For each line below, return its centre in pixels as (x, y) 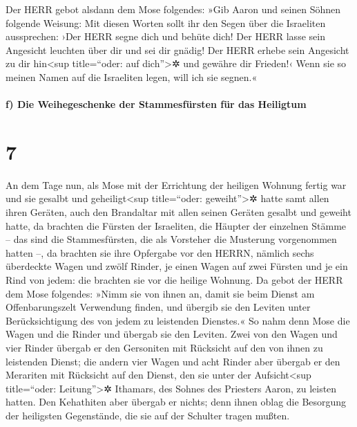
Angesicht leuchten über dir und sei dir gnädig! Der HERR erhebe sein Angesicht (177, 49)
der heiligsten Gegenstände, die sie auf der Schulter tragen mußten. (148, 415)
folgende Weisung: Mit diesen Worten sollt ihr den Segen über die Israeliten (166, 22)
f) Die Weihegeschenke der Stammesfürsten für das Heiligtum (156, 104)
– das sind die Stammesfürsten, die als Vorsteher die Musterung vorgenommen (171, 239)
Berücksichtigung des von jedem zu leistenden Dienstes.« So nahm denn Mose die (178, 320)
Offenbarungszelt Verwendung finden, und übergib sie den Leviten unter (158, 307)
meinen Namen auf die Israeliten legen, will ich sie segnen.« (132, 76)
